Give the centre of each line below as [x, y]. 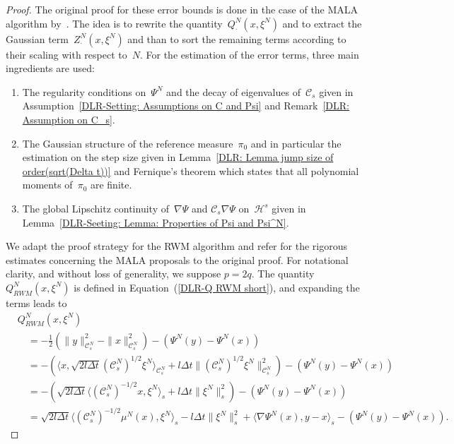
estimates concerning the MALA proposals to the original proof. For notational [177, 259]
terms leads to [36, 302]
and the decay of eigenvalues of [233, 91]
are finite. [111, 185]
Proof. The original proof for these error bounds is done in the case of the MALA [182, 9]
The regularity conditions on [84, 91]
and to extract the [322, 23]
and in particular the [296, 143]
